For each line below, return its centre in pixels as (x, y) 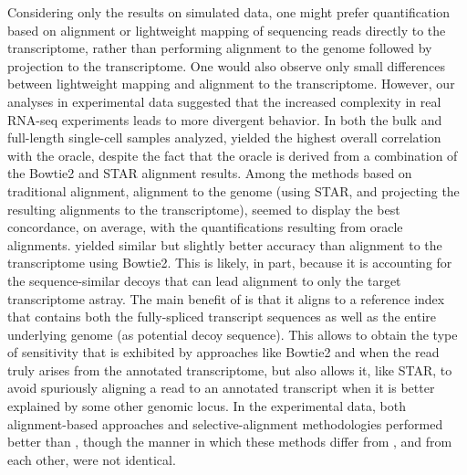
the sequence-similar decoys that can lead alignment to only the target (204, 280)
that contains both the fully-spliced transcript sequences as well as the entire (222, 317)
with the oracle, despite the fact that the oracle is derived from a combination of (233, 155)
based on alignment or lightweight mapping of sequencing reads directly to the (227, 30)
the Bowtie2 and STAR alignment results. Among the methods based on (210, 173)
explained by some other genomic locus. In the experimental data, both (207, 406)
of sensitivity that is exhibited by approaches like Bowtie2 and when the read (223, 352)
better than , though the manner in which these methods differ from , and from (230, 442)
